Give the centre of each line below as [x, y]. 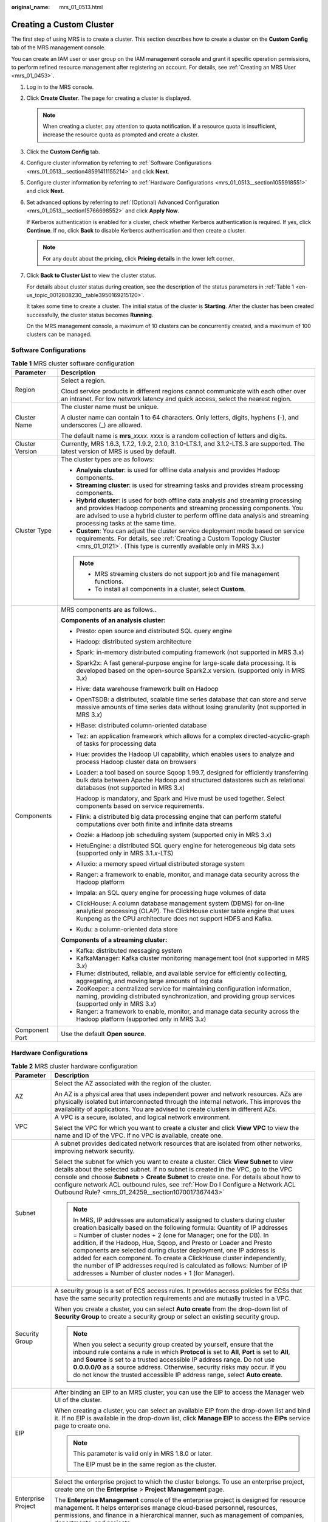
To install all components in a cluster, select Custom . [170, 589]
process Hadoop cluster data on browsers [136, 762]
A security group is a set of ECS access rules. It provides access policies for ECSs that [178, 1291]
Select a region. [84, 380]
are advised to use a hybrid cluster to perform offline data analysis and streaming [193, 516]
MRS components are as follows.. [109, 609]
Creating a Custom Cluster [63, 24]
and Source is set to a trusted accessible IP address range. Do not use [174, 1359]
